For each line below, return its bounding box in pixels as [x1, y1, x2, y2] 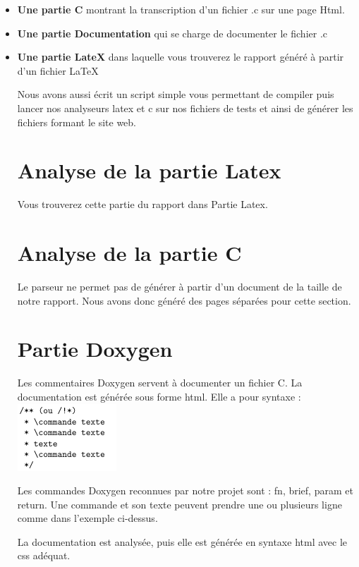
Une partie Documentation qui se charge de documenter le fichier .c [17, 25, 328, 40]
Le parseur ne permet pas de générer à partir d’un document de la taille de [17, 279, 342, 293]
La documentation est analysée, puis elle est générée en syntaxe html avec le [17, 534, 347, 549]
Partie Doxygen [17, 334, 173, 363]
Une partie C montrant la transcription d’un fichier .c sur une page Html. [17, 2, 345, 16]
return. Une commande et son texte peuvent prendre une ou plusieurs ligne [17, 496, 342, 511]
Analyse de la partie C [17, 238, 242, 267]
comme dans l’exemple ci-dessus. [17, 511, 158, 525]
